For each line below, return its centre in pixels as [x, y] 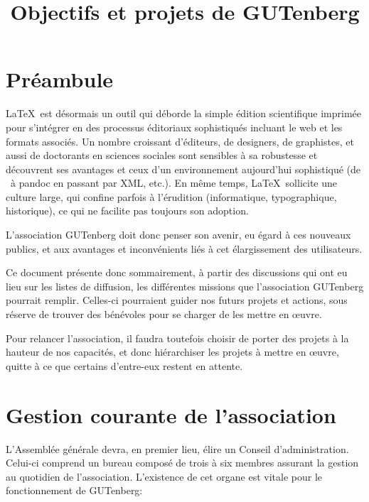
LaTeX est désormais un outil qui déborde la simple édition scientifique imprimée [184, 113]
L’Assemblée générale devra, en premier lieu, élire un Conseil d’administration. [177, 448]
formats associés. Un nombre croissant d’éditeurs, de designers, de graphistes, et [180, 141]
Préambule [60, 79]
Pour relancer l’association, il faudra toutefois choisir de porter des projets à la [177, 338]
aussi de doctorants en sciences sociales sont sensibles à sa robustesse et [162, 155]
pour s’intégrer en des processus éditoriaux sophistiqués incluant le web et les [174, 127]
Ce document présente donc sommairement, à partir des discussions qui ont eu [177, 272]
